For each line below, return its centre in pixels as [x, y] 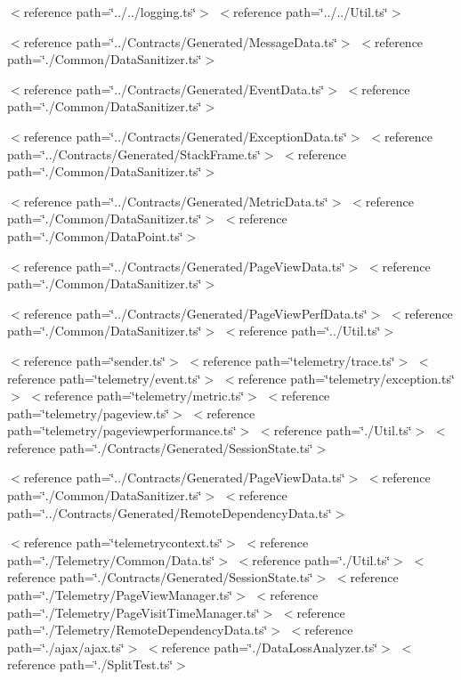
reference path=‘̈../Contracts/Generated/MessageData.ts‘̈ [180, 41]
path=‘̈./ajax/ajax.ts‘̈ [66, 647]
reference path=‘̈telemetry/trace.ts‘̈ [299, 360]
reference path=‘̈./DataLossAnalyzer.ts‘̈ [270, 647]
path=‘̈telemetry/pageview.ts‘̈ [89, 413]
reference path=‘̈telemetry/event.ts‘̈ [104, 378]
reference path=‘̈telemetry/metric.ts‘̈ [144, 396]
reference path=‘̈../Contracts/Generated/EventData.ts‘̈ [174, 89]
